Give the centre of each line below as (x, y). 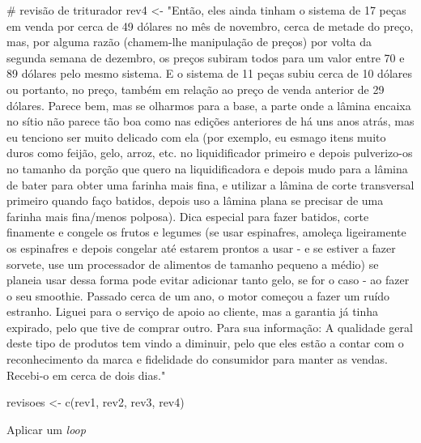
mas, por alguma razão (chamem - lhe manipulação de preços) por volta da (189, 42)
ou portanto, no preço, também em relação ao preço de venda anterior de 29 (196, 89)
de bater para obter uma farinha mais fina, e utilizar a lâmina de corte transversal (210, 184)
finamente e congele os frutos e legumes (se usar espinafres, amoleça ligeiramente (206, 232)
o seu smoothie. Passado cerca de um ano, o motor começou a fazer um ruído (198, 295)
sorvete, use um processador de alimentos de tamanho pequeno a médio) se (193, 264)
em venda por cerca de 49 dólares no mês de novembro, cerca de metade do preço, (210, 26)
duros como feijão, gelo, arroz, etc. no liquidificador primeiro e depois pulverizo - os (210, 153)
